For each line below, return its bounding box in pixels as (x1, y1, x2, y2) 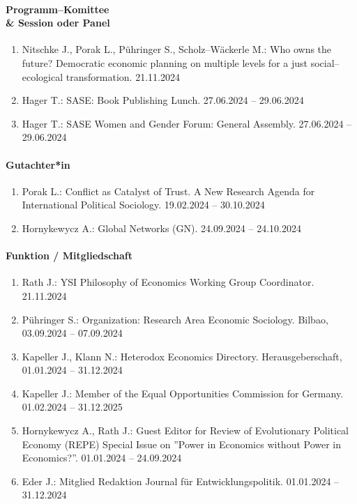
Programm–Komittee (6, 1, 109, 16)
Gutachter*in (6, 157, 70, 171)
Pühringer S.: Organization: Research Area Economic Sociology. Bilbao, (22, 312, 328, 326)
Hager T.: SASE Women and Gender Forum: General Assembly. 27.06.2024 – (22, 116, 352, 130)
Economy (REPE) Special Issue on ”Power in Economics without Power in (22, 436, 342, 451)
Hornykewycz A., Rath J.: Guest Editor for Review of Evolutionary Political (22, 423, 349, 438)
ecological (22, 69, 63, 84)
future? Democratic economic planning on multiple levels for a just (22, 55, 307, 70)
